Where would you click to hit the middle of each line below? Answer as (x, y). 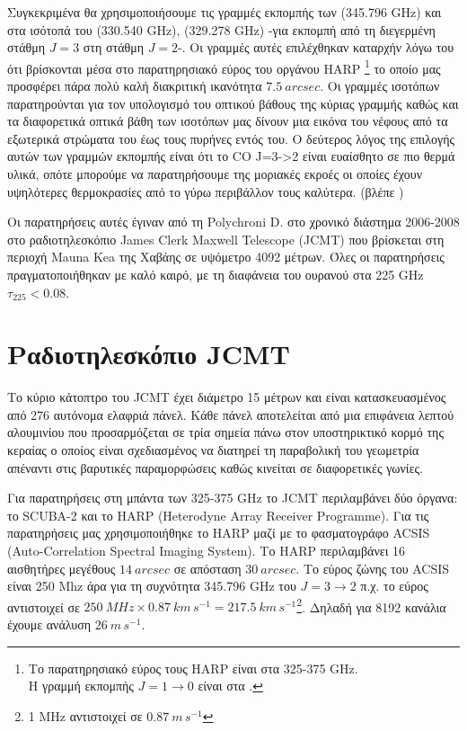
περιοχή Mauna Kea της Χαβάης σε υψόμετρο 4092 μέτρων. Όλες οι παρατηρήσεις (226, 257)
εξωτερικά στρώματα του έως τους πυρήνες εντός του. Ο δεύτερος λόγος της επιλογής (231, 138)
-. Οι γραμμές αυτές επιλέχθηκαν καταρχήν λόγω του (316, 47)
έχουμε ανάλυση (49, 624)
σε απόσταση (207, 568)
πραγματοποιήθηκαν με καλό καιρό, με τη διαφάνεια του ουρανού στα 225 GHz (216, 274)
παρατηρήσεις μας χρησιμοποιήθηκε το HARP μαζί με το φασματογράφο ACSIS (219, 533)
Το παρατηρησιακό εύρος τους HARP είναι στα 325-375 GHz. (193, 668)
